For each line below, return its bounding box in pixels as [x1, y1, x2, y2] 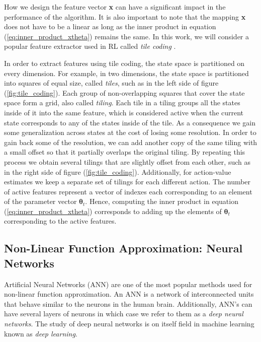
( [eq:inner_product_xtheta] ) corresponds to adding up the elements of [4, 206, 222, 216]
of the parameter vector [4, 196, 77, 207]
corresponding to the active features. [4, 216, 117, 226]
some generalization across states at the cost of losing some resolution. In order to [4, 127, 256, 138]
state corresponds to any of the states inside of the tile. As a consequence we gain [4, 117, 255, 127]
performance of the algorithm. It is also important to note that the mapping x [4, 11, 246, 22]
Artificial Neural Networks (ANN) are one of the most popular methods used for [4, 279, 252, 289]
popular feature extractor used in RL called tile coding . [4, 41, 176, 51]
